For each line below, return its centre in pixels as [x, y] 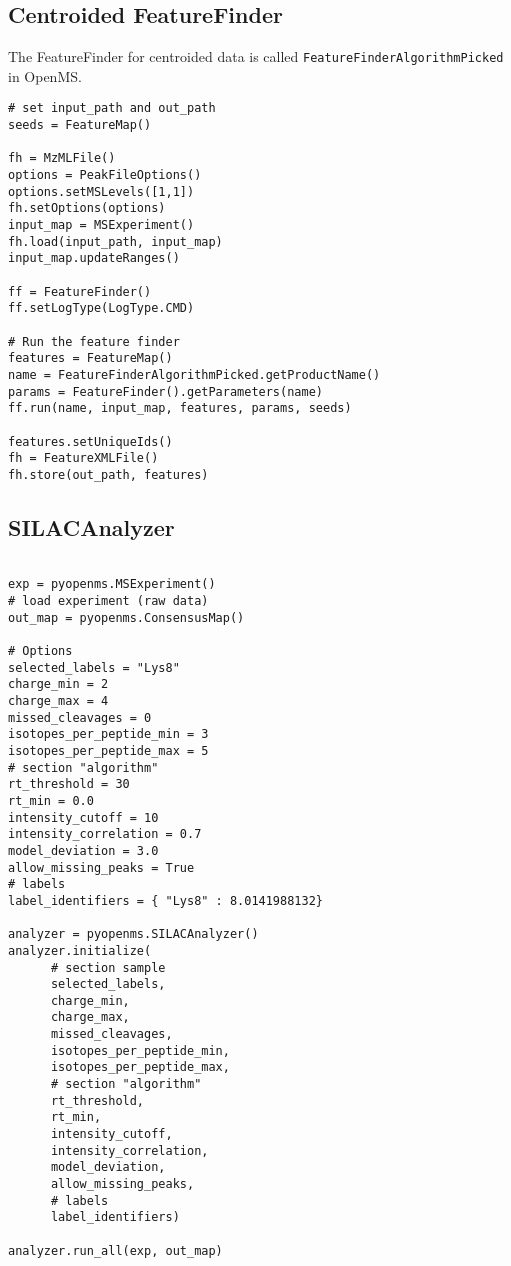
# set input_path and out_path [112, 108]
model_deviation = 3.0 [83, 850]
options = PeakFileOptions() [105, 175]
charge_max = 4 [58, 701]
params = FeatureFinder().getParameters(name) [165, 391]
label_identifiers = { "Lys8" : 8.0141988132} [165, 900]
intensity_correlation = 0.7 [105, 834]
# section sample [108, 967]
